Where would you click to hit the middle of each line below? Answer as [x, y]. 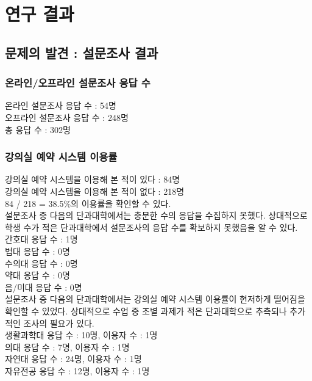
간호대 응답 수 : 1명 [41, 239]
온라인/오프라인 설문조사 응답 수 [78, 83]
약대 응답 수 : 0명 [37, 275]
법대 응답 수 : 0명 [37, 251]
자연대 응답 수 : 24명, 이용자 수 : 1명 [73, 359]
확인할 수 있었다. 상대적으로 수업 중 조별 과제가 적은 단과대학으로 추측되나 [146, 310]
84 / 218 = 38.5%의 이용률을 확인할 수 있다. [88, 203]
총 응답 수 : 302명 [38, 129]
